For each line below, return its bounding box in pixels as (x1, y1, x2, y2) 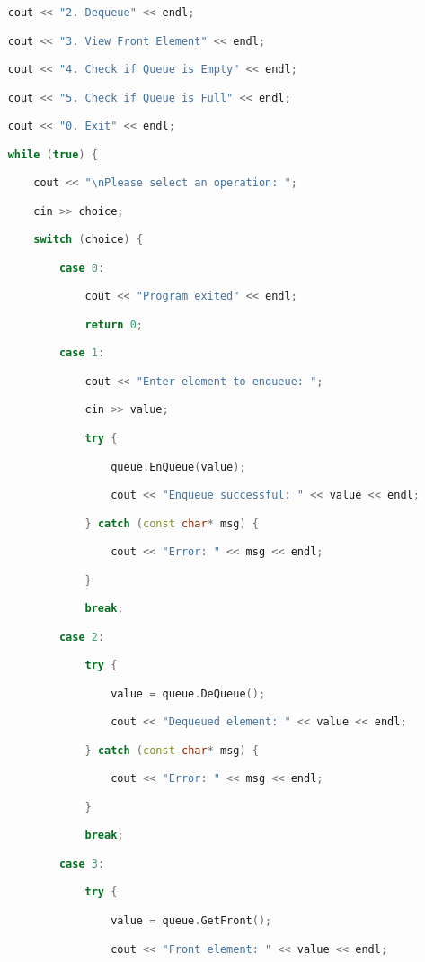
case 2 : (58, 630, 105, 643)
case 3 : (58, 857, 105, 870)
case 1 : (58, 346, 105, 360)
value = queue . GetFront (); (111, 914, 272, 927)
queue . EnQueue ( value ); (111, 460, 246, 473)
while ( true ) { (7, 148, 98, 161)
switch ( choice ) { (33, 233, 144, 247)
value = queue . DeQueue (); (111, 687, 266, 700)
